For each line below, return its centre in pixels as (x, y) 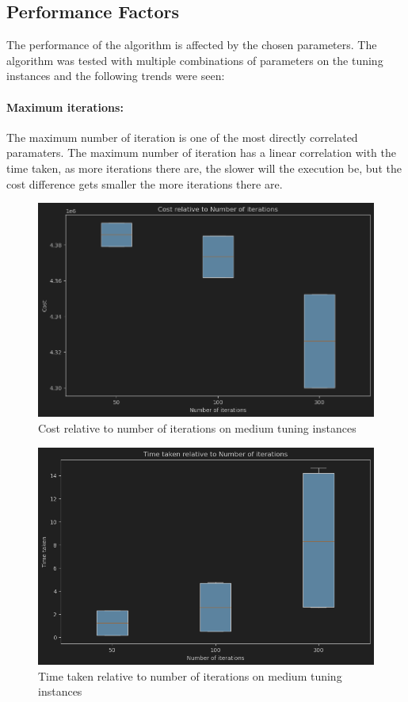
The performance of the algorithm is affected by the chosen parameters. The (192, 45)
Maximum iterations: (65, 107)
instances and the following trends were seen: (116, 76)
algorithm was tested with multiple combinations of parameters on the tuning (195, 60)
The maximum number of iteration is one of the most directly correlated (182, 137)
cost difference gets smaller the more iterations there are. (145, 183)
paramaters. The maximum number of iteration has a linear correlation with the (201, 153)
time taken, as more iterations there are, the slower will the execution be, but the (204, 168)
